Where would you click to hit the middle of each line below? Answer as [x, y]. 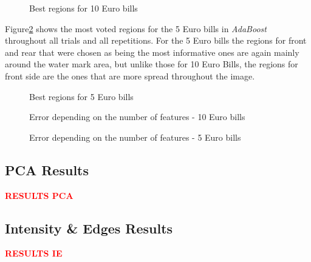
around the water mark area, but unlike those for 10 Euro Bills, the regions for [152, 64]
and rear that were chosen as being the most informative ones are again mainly [152, 52]
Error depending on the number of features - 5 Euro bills [135, 137]
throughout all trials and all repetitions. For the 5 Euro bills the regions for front [156, 40]
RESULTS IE [34, 253]
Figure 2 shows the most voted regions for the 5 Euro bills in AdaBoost [136, 28]
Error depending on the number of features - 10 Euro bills [137, 117]
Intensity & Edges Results [89, 228]
